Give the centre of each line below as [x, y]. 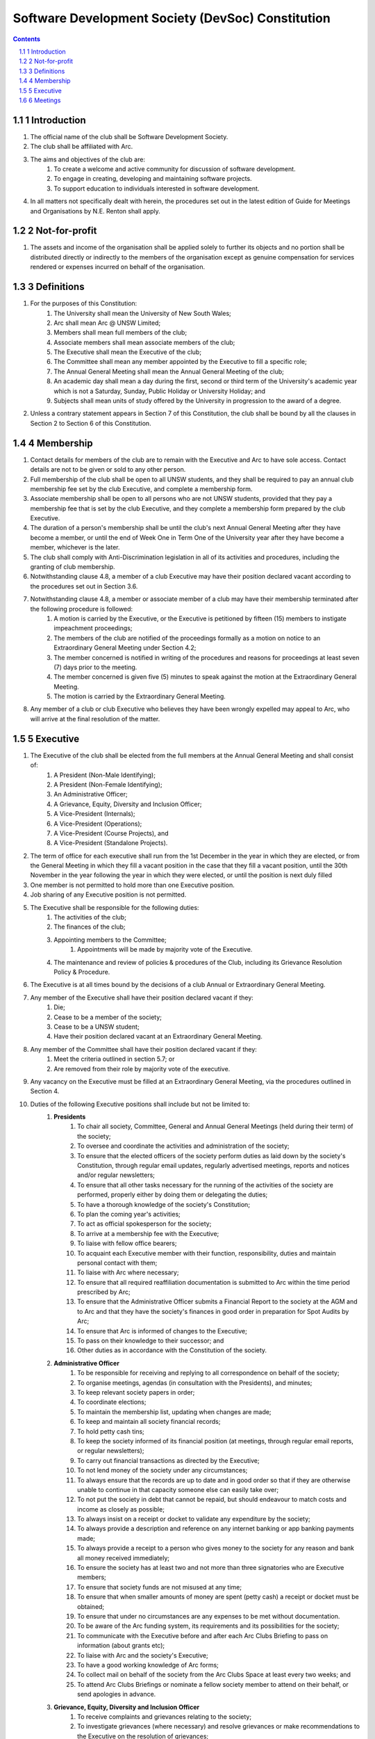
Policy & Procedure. [82, 972]
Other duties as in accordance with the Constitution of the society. [172, 1350]
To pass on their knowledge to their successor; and [151, 1341]
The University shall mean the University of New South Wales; [143, 313]
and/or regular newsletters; [116, 1175]
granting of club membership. [73, 567]
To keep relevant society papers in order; [136, 1392]
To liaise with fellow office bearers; [127, 1243]
